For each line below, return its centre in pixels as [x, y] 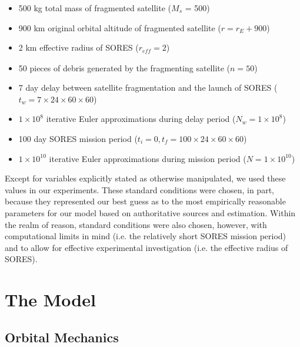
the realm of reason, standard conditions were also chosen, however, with [136, 224]
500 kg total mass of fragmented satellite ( [95, 8]
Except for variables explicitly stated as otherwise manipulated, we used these [145, 178]
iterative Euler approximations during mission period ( [148, 158]
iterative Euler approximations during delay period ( [141, 119]
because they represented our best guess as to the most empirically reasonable [145, 201]
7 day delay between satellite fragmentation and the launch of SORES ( [148, 87]
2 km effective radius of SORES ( [79, 47]
